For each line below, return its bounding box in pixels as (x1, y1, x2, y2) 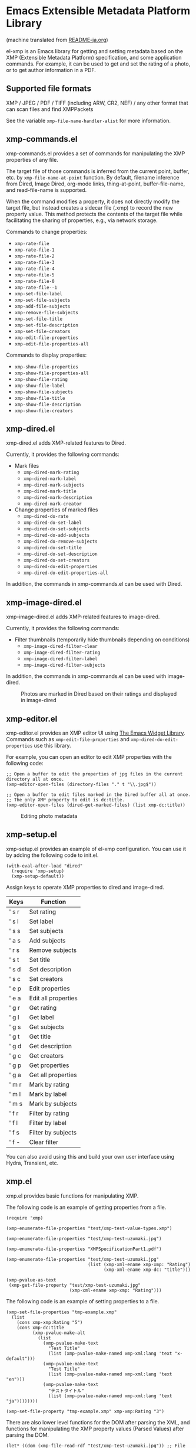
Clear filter (29, 1138, 59, 1146)
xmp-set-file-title (14, 316, 63, 322)
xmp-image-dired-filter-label (23, 656, 98, 662)
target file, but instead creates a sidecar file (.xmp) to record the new (6, 204, 174, 211)
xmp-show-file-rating (14, 376, 68, 382)
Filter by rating (29, 1109, 69, 1117)
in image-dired (21, 697, 57, 704)
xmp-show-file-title (14, 395, 65, 401)
